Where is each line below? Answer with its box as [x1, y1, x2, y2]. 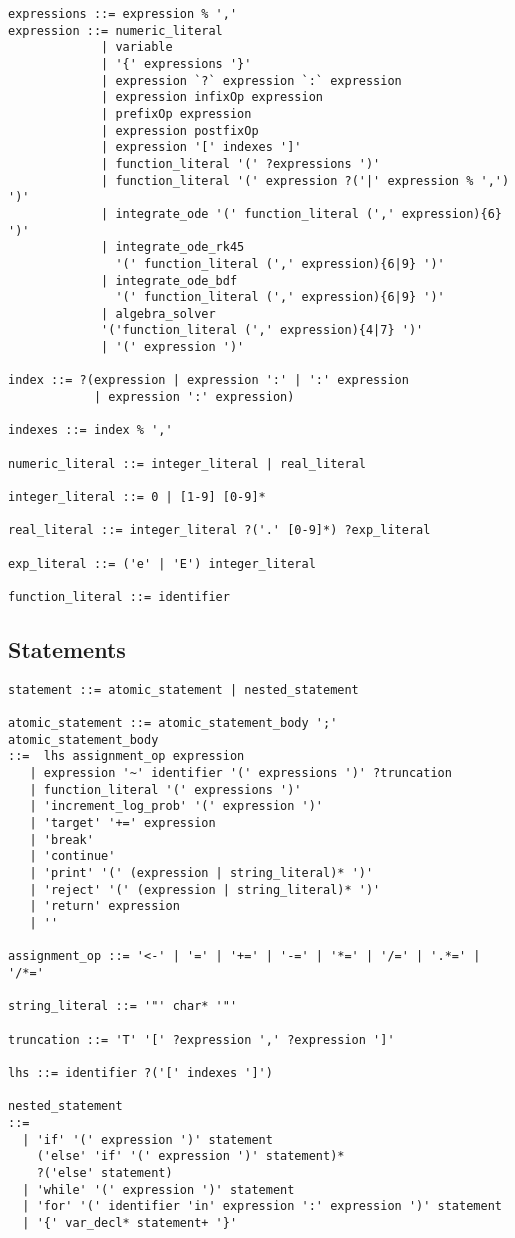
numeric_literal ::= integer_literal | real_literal [8, 456, 366, 471]
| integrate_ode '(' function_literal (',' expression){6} [101, 206, 502, 221]
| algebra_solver [101, 306, 216, 321]
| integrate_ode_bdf [101, 273, 238, 288]
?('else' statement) [36, 1165, 173, 1180]
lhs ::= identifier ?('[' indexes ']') [8, 1065, 273, 1080]
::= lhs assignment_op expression [8, 749, 245, 764]
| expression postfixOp [101, 123, 259, 138]
